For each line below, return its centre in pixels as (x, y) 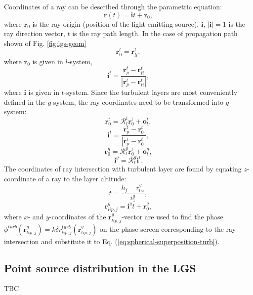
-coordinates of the (78, 217)
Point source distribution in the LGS (100, 268)
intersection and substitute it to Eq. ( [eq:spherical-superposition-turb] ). (112, 241)
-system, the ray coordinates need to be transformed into (137, 102)
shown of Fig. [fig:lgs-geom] (45, 43)
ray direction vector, (35, 33)
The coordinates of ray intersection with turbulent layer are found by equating (123, 169)
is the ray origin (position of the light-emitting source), (116, 23)
